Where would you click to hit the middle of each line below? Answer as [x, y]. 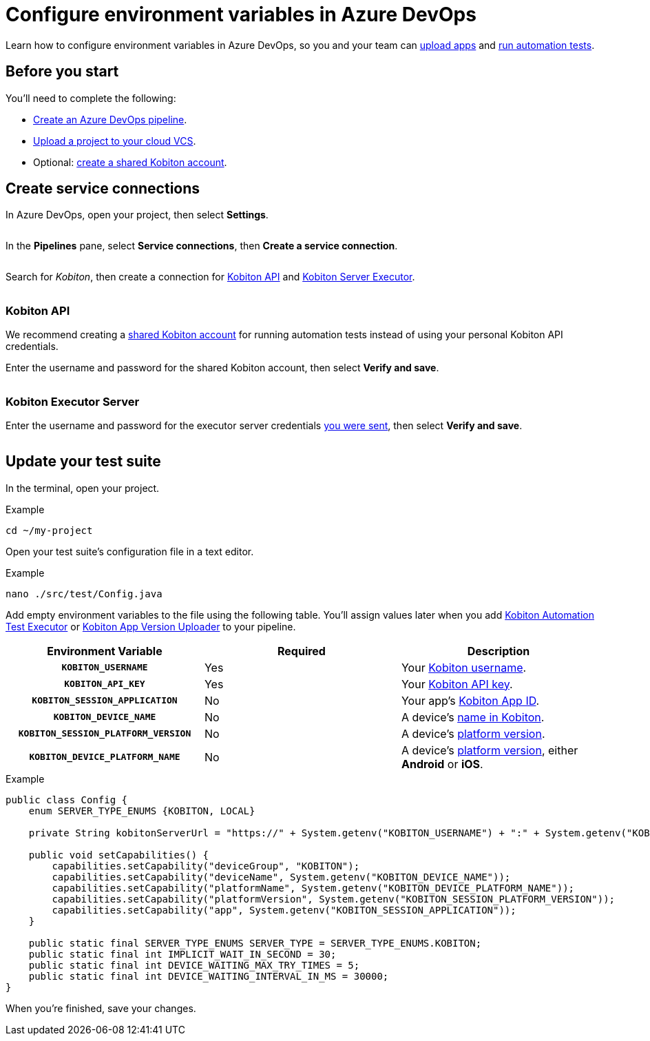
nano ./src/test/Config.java [84, 594]
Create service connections [103, 189]
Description [499, 651]
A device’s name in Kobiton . [473, 717]
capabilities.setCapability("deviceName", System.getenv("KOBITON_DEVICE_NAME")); [281, 877]
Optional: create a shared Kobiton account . [130, 162]
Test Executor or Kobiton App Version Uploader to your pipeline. [151, 626]
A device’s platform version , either [490, 750]
